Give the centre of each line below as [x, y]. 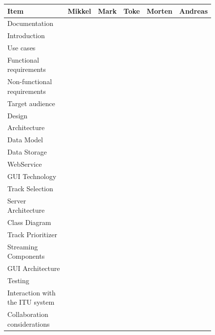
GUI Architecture [34, 268]
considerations [29, 324]
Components [26, 256]
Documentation [30, 23]
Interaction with [32, 292]
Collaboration [28, 314]
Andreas [193, 11]
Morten [160, 11]
